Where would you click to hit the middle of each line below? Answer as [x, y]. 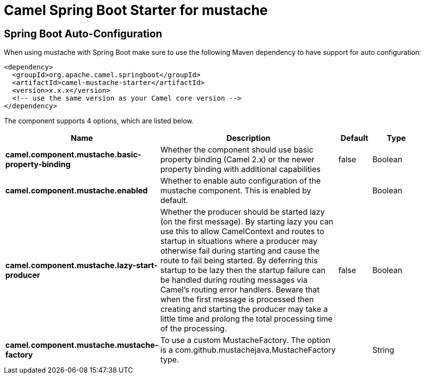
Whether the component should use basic [237, 150]
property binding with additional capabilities [241, 169]
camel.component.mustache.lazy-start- [82, 266]
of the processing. [194, 329]
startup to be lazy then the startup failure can [243, 270]
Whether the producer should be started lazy [243, 212]
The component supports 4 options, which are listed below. [99, 121]
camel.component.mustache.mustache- [82, 345]
